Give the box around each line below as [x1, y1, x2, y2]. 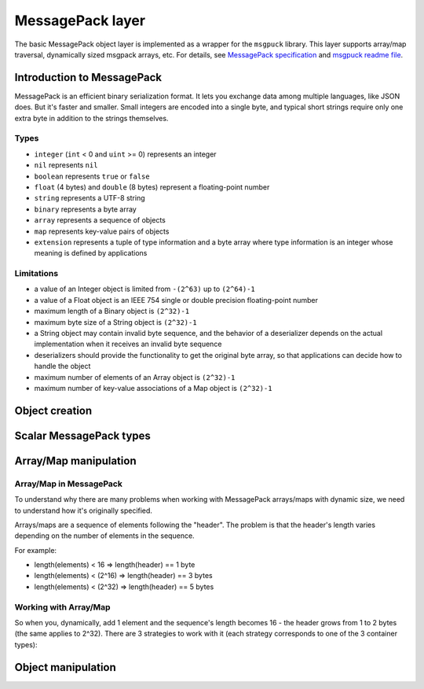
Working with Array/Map [14, 602, 111, 613]
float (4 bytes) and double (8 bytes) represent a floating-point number [34, 182, 270, 192]
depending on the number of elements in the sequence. [14, 531, 196, 540]
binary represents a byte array [34, 204, 137, 214]
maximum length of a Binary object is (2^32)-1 [34, 307, 190, 316]
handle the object [34, 362, 91, 371]
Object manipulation [14, 661, 117, 674]
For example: [14, 545, 57, 555]
